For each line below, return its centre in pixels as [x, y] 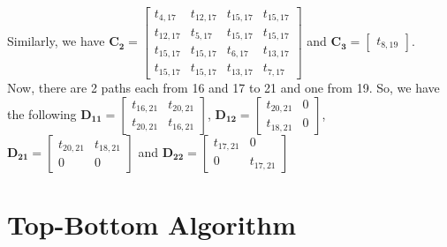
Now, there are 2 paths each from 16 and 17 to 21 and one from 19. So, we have [223, 87]
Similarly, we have [56, 41]
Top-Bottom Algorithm [152, 224]
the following [42, 113]
